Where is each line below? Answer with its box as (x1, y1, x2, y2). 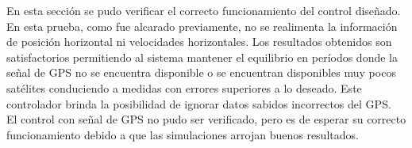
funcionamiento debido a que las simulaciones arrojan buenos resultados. (6, 126, 359, 142)
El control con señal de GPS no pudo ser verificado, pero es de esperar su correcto (6, 111, 406, 127)
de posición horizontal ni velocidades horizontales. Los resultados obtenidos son (6, 33, 392, 50)
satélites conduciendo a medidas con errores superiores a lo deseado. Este (6, 79, 362, 96)
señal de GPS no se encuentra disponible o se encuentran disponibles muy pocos (6, 64, 396, 81)
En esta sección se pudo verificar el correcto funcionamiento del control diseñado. (6, 2, 401, 18)
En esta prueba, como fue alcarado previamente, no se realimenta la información (6, 17, 398, 34)
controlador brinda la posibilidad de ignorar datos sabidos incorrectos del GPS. (6, 95, 391, 112)
